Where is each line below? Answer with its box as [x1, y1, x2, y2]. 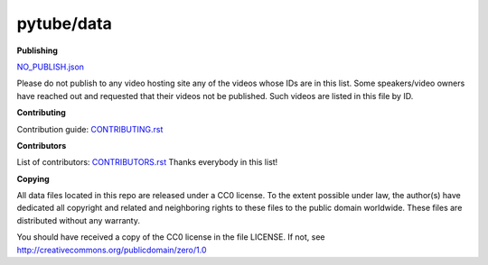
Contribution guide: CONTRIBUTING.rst [16, 123, 164, 134]
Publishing [16, 45, 59, 56]
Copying [16, 173, 50, 184]
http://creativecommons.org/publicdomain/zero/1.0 [16, 244, 207, 255]
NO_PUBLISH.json [16, 61, 85, 72]
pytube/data [16, 14, 112, 33]
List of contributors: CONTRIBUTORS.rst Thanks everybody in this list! [16, 157, 278, 168]
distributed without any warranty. [16, 215, 140, 225]
